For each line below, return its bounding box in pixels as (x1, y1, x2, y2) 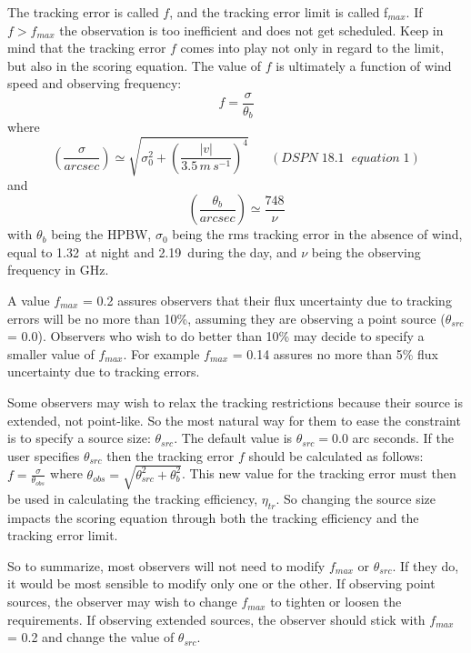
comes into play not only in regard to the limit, (180, 38, 445, 57)
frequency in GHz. (7, 260, 109, 279)
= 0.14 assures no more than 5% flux (232, 344, 438, 363)
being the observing (311, 242, 421, 261)
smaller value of (7, 344, 95, 363)
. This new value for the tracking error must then (181, 464, 456, 483)
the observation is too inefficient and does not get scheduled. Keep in (59, 20, 444, 39)
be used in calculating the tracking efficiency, (7, 488, 258, 507)
